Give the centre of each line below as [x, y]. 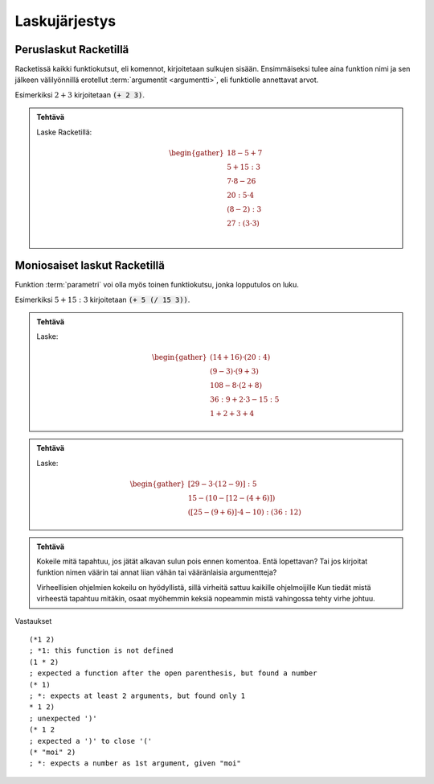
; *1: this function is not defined [101, 651]
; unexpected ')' [63, 718]
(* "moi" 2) [53, 752]
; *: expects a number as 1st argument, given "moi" [135, 763]
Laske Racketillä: [64, 132]
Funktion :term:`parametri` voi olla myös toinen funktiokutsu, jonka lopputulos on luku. [157, 285]
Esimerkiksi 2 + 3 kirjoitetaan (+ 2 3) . [80, 95]
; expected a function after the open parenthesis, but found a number [173, 673]
